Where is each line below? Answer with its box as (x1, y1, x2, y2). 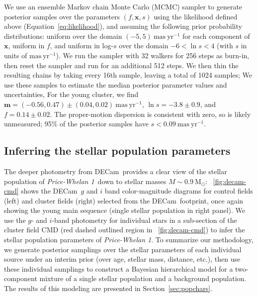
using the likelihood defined (154, 11, 238, 21)
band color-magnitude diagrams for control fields (104, 186, 253, 196)
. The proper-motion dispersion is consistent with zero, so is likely (50, 108, 251, 119)
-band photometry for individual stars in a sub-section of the (52, 214, 237, 225)
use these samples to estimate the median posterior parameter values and (4, 79, 227, 90)
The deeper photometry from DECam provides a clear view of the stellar (4, 166, 227, 176)
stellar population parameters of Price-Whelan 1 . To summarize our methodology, (4, 234, 254, 245)
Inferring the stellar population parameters (4, 143, 231, 158)
